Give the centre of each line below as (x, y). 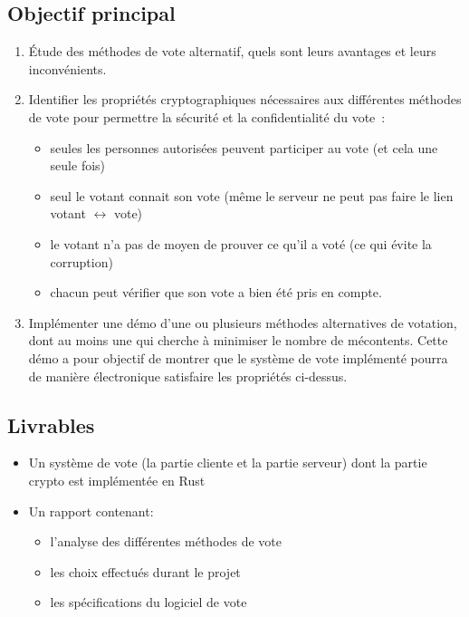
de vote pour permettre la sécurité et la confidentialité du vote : (207, 116)
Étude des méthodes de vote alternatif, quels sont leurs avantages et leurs (232, 51)
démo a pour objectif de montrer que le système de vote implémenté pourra (238, 357)
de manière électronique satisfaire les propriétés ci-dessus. (188, 376)
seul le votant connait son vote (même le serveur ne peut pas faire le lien (252, 195)
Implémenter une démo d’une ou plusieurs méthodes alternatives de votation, (243, 322)
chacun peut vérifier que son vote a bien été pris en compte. (216, 292)
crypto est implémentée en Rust (117, 480)
